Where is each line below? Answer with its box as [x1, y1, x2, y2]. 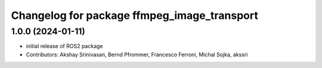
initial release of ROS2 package [26, 43, 104, 50]
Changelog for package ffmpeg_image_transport [11, 9, 259, 22]
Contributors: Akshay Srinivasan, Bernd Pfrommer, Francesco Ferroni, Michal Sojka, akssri [26, 51, 248, 58]
